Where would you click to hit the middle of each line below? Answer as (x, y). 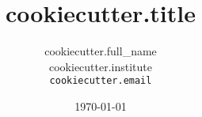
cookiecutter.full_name (101, 51)
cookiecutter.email (101, 81)
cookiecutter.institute (101, 66)
